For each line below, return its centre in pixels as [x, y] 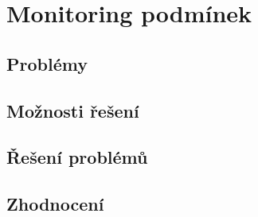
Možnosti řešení [73, 110]
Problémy [47, 63]
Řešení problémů [77, 157]
